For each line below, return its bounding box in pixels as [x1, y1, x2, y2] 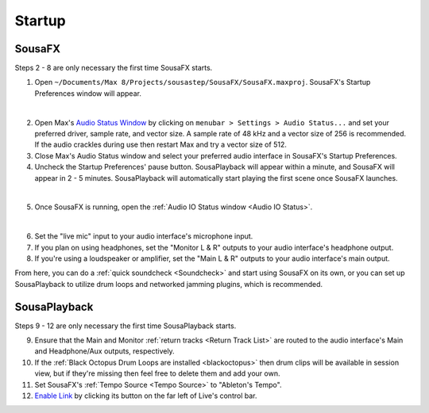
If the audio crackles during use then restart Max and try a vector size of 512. [34, 140, 288, 150]
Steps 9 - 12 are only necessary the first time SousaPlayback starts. [14, 321, 237, 331]
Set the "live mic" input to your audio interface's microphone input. [34, 231, 253, 241]
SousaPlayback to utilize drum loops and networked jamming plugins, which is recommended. [14, 279, 323, 289]
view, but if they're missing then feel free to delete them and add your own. [34, 369, 280, 378]
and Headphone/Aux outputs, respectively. [34, 346, 175, 356]
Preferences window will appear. [34, 88, 142, 98]
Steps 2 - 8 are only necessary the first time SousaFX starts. [14, 63, 213, 73]
